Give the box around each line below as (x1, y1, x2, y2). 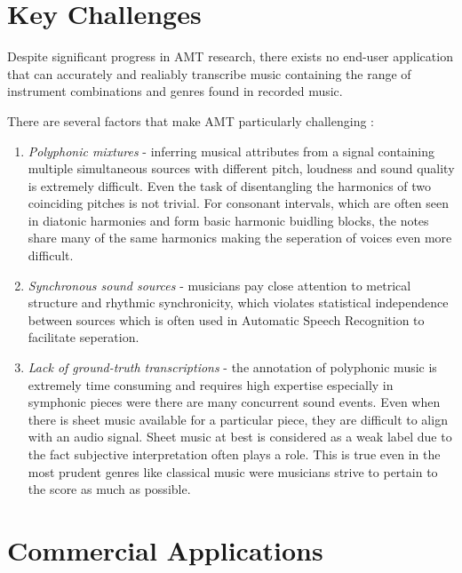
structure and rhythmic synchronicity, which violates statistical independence (28, 293, 449, 312)
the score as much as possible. (28, 480, 191, 498)
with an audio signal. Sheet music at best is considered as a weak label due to (28, 427, 452, 446)
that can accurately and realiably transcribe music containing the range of (7, 64, 411, 83)
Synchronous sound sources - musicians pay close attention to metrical (28, 275, 411, 294)
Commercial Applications (7, 531, 323, 568)
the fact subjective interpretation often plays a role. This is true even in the (28, 445, 441, 463)
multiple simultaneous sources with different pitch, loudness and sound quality (28, 159, 455, 178)
